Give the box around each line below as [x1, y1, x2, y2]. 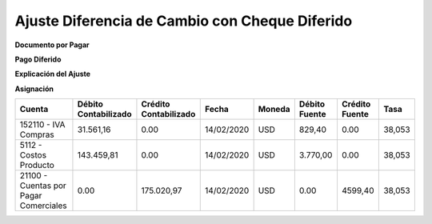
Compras [19, 129, 55, 140]
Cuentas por [19, 180, 67, 191]
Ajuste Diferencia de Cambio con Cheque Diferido [14, 12, 353, 30]
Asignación [14, 84, 54, 94]
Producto [19, 160, 55, 171]
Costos [19, 150, 47, 161]
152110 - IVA [19, 119, 66, 130]
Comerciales [19, 200, 67, 211]
